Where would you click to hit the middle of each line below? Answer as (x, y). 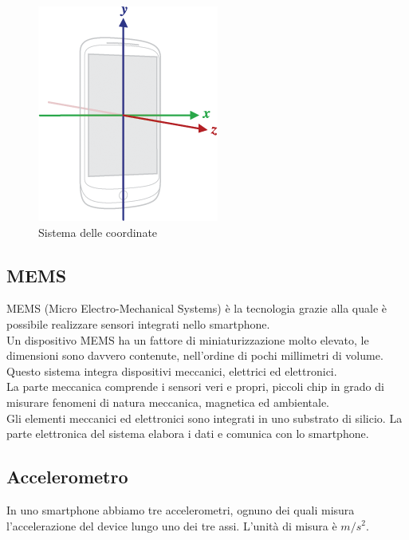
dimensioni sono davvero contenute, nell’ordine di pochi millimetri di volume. (195, 355)
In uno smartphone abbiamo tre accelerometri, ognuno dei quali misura (181, 509)
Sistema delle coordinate (98, 232)
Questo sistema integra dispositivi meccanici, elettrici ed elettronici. (172, 371)
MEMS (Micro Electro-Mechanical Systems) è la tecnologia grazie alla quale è (197, 308)
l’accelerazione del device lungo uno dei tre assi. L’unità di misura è (172, 525)
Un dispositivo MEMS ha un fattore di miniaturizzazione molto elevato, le (188, 339)
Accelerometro (67, 477)
